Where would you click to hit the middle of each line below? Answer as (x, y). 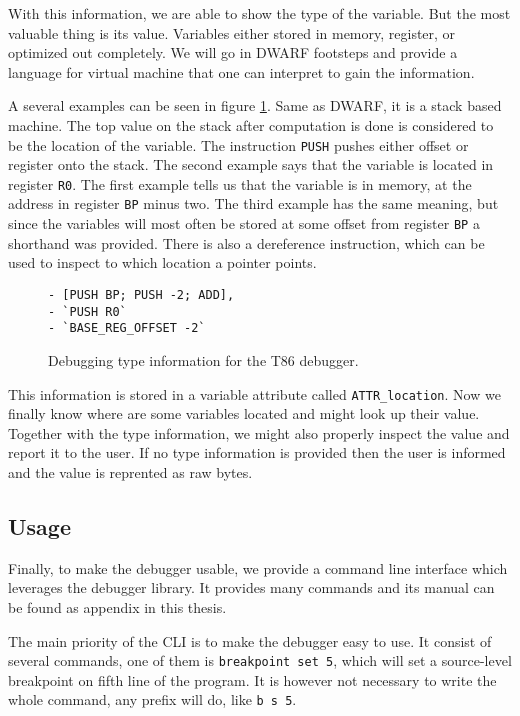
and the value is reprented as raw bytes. (130, 471)
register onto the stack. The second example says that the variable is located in (251, 164)
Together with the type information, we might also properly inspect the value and (259, 432)
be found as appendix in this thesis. (117, 606)
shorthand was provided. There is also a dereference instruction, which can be (246, 242)
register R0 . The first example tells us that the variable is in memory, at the (240, 183)
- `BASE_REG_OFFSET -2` (127, 328)
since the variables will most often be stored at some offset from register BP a (244, 223)
